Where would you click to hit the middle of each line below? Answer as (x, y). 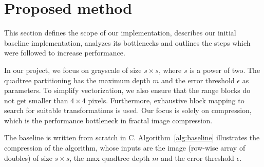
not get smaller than (36, 100)
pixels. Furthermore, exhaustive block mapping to (166, 100)
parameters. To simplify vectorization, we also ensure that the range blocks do (127, 90)
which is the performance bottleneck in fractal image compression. (108, 120)
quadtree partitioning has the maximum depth (77, 80)
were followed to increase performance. (65, 53)
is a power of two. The (225, 70)
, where (170, 70)
